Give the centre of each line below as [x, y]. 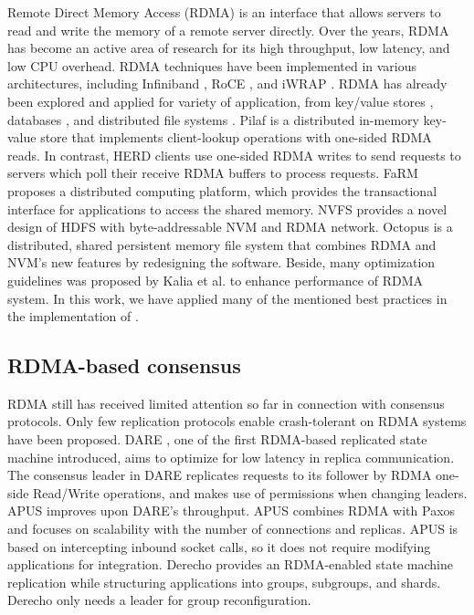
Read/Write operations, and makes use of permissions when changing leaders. [250, 492]
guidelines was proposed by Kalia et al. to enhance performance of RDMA [215, 280]
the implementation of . [73, 316]
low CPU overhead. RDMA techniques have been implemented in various [212, 65]
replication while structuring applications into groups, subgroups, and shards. [224, 582]
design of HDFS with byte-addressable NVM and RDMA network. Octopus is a [230, 227]
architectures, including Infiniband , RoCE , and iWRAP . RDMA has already [227, 83]
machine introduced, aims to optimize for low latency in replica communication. [231, 457]
